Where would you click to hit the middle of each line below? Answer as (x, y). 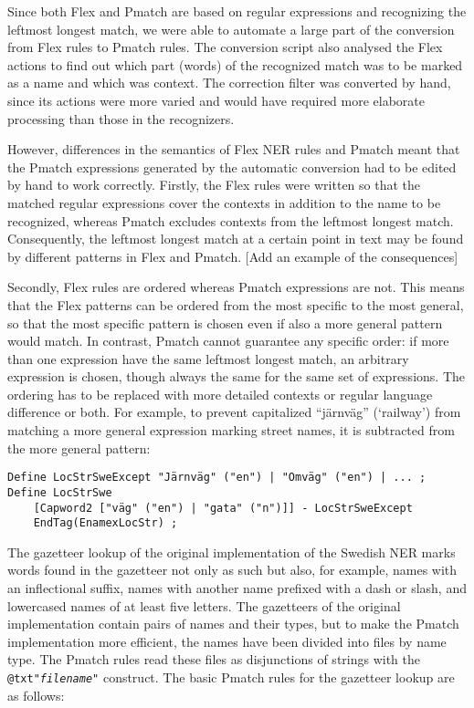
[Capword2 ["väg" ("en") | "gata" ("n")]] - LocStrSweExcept (223, 508)
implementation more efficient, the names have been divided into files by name (227, 641)
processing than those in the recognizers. (121, 118)
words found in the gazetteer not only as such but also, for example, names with (232, 570)
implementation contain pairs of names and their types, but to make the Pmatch (233, 624)
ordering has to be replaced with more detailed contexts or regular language (220, 394)
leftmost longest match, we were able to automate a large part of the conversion (231, 29)
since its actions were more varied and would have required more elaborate (216, 100)
